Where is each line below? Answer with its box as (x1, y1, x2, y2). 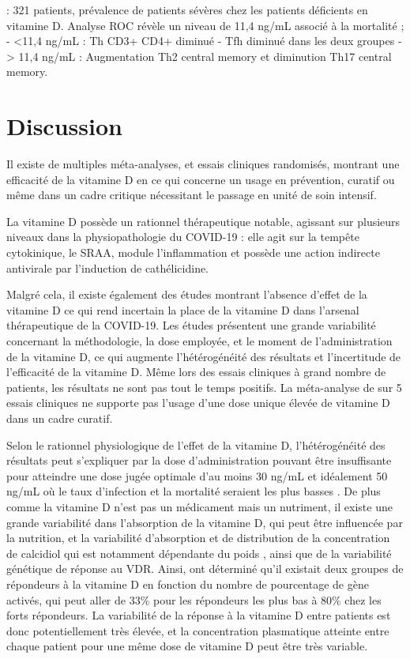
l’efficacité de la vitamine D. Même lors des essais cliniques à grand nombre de (6, 363, 386, 380)
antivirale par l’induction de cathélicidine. (6, 259, 209, 276)
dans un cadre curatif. (6, 410, 113, 426)
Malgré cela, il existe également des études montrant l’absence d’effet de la (6, 286, 367, 303)
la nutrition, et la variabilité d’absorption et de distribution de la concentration (6, 529, 390, 546)
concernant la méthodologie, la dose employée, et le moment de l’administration (6, 333, 393, 349)
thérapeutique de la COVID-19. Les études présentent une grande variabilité (6, 317, 376, 333)
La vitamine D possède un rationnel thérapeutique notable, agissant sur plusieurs (6, 213, 401, 229)
